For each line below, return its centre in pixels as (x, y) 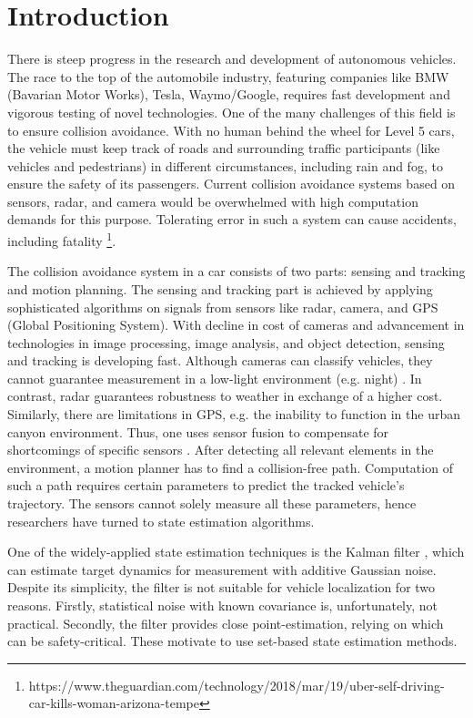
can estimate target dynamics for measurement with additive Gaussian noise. (222, 569)
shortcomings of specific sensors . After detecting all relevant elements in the (221, 450)
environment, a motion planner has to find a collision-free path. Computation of (230, 467)
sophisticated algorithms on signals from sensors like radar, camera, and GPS (223, 307)
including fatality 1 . (62, 239)
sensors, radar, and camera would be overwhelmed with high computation (213, 201)
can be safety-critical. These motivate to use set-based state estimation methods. (232, 641)
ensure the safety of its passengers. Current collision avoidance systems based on (231, 184)
